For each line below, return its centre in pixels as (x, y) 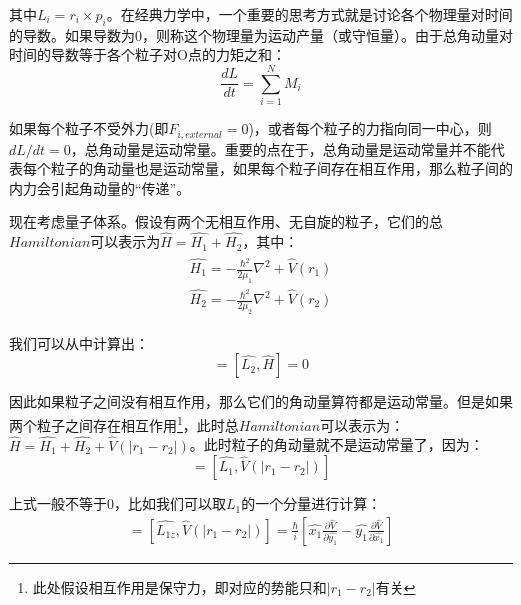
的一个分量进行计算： (311, 503)
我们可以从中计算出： (79, 342)
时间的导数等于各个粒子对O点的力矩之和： (147, 54)
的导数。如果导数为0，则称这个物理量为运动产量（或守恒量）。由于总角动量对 (261, 34)
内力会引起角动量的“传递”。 (100, 187)
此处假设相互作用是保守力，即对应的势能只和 (179, 586)
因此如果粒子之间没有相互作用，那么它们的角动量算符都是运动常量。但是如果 (261, 401)
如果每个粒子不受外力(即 (89, 128)
